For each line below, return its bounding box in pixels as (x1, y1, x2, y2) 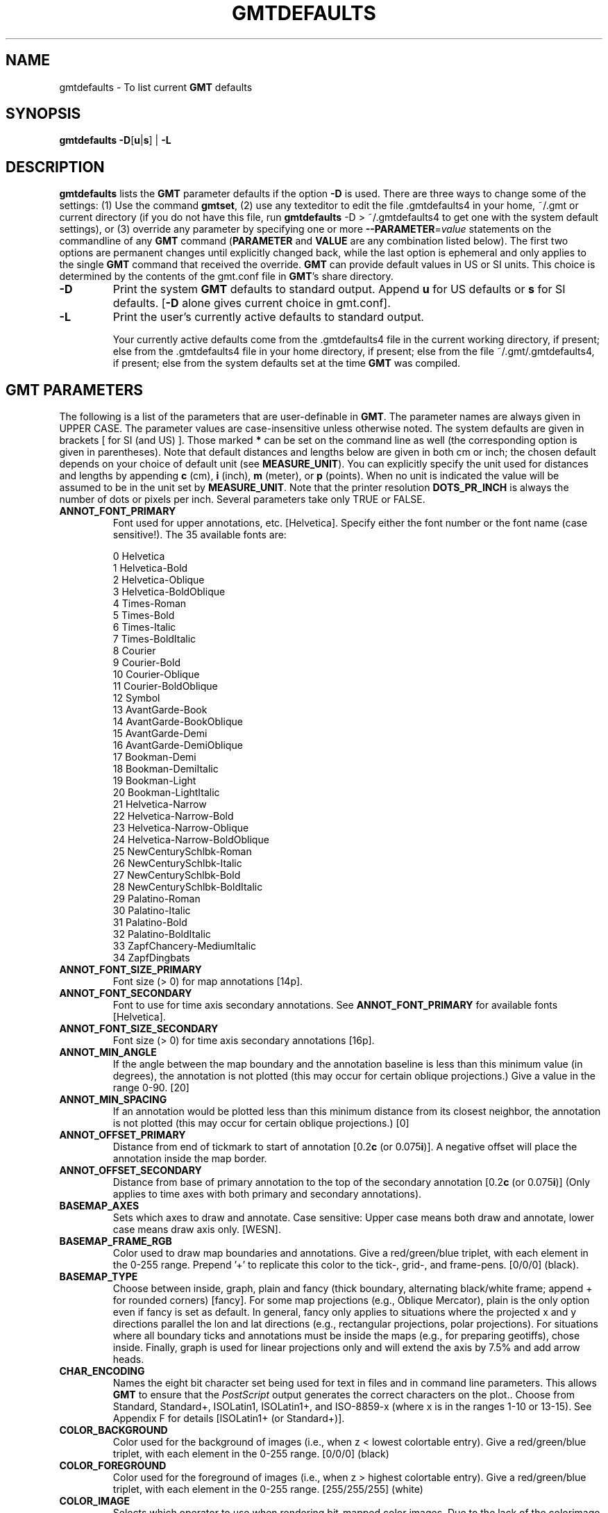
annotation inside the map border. (112, 1152, 267, 1165)
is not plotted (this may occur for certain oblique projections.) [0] (112, 1117, 409, 1130)
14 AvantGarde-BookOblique (112, 716, 243, 728)
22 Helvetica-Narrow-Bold (112, 810, 234, 822)
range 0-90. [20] (112, 1082, 189, 1094)
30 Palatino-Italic (112, 904, 191, 917)
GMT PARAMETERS (6, 381, 143, 399)
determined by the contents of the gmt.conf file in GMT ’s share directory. (59, 270, 394, 283)
